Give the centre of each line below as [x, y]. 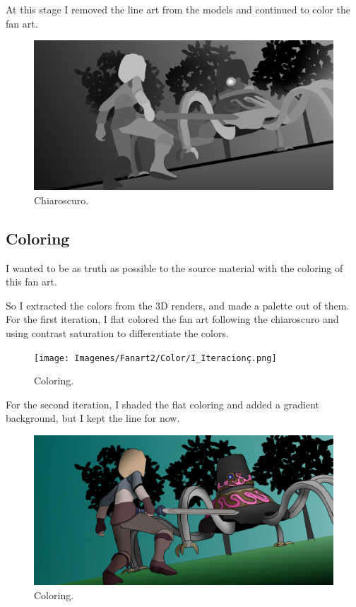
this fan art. [31, 282]
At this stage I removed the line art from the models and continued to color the [178, 9]
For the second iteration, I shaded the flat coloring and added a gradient [162, 404]
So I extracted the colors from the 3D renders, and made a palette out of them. [178, 305]
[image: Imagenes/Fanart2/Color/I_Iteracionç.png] [155, 358]
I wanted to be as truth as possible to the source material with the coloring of [174, 267]
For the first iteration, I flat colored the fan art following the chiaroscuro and [172, 319]
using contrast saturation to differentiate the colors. [117, 332]
